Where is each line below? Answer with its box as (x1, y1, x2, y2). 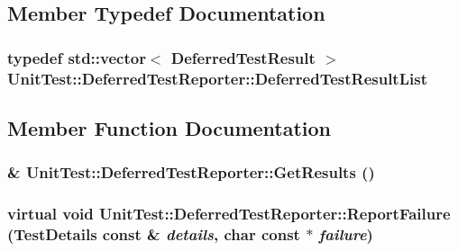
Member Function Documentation (7, 113, 332, 141)
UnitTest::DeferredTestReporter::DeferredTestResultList (7, 67, 427, 89)
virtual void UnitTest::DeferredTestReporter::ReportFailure (7, 202, 451, 225)
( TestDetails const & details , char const (7, 223, 300, 246)
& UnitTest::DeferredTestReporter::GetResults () (7, 161, 375, 184)
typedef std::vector (7, 46, 146, 68)
